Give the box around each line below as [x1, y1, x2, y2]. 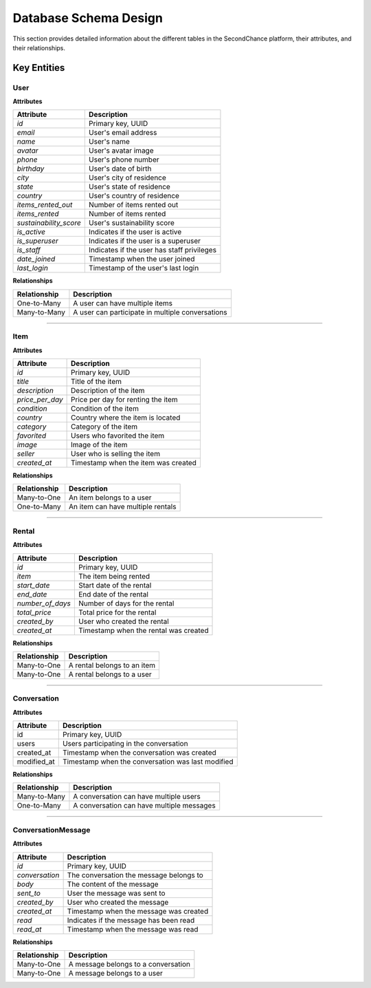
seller [16, 449, 35, 459]
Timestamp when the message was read [67, 924, 199, 934]
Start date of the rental [78, 580, 152, 590]
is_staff [16, 245, 41, 255]
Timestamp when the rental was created [78, 625, 209, 635]
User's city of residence [88, 173, 166, 182]
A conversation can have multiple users [73, 792, 201, 802]
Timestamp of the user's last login [88, 264, 199, 273]
